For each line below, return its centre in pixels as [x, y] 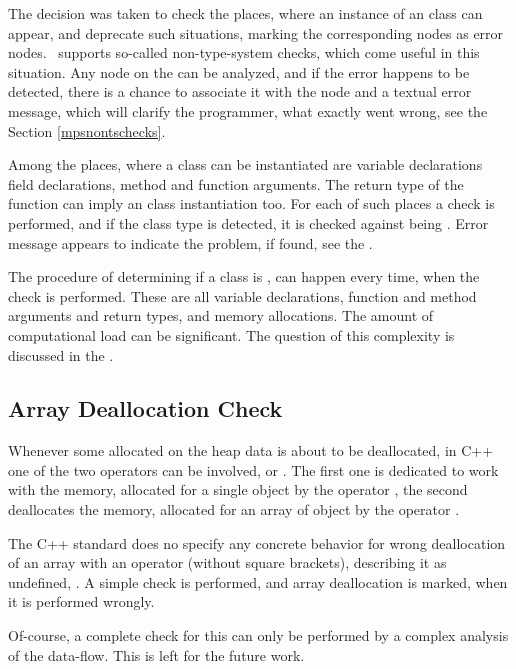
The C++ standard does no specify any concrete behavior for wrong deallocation [257, 542]
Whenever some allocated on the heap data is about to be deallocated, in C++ [251, 450]
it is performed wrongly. [81, 601]
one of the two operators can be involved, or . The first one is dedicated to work [253, 469]
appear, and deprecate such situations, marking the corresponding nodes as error [256, 32]
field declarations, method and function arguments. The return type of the [236, 183]
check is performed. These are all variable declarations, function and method [242, 295]
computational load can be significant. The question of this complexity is [231, 334]
